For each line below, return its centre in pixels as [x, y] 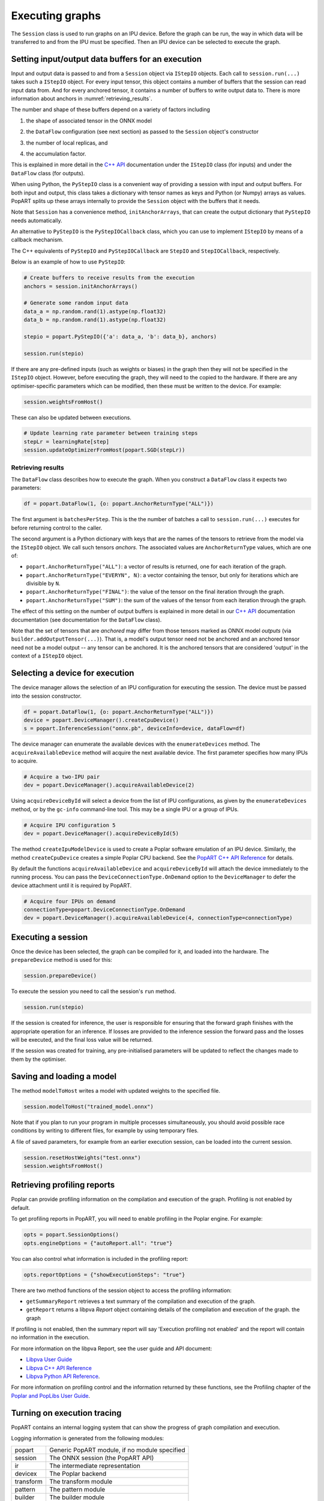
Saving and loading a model [64, 1076]
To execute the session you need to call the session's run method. [94, 991]
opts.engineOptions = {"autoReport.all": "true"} [98, 1243]
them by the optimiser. [39, 1059]
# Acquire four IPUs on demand [70, 901]
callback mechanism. [37, 240]
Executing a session [49, 937]
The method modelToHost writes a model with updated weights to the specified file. [116, 1090]
